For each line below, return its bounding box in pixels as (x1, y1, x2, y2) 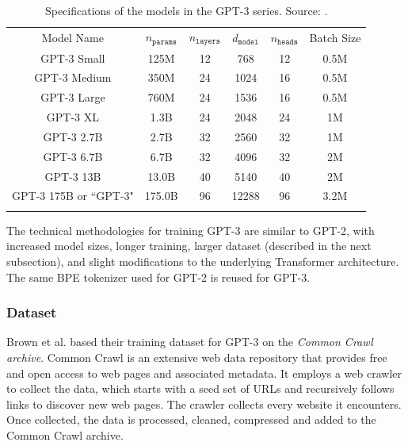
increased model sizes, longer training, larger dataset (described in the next (6, 237, 372, 254)
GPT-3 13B (44, 167, 101, 184)
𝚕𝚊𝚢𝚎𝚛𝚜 (196, 37, 220, 46)
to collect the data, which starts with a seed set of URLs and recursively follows (6, 380, 395, 397)
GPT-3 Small (40, 49, 105, 66)
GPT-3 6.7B (43, 148, 103, 164)
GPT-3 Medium (34, 69, 112, 86)
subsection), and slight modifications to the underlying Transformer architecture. (6, 252, 399, 269)
